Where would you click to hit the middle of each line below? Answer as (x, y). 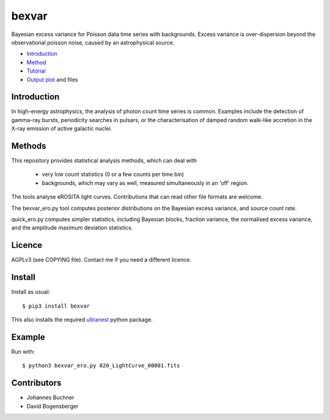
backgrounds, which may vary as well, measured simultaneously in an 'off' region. (145, 183)
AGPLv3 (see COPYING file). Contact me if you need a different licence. (101, 260)
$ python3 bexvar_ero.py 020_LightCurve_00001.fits (101, 366)
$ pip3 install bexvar (56, 306)
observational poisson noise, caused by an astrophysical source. (93, 42)
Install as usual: (31, 292)
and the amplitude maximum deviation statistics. (72, 228)
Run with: (23, 352)
